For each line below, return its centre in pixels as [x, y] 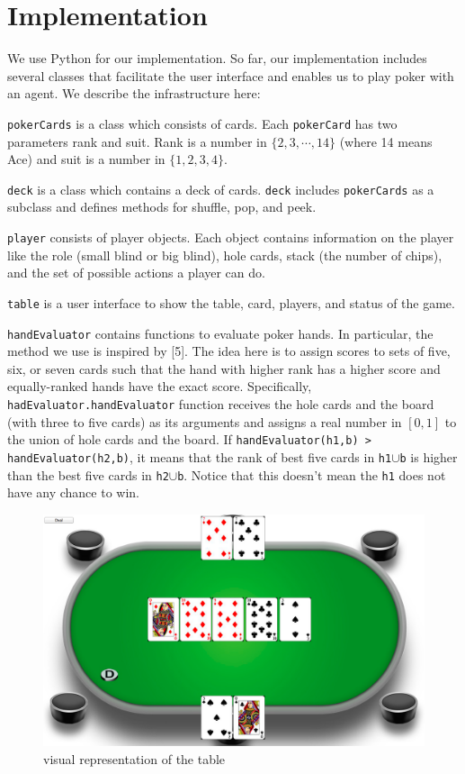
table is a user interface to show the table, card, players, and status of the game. [231, 302]
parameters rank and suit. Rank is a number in [137, 141]
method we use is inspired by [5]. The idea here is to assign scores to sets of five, [229, 351]
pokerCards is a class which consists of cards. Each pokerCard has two [202, 123]
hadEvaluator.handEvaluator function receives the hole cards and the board [221, 403]
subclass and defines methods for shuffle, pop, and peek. [162, 207]
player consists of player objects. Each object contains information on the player [231, 237]
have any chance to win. [73, 492]
